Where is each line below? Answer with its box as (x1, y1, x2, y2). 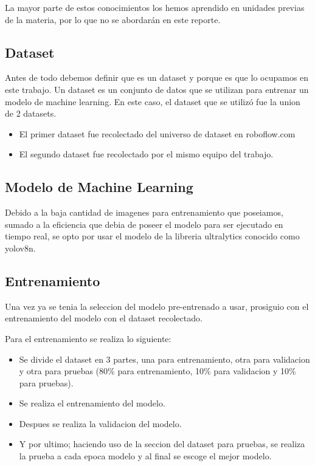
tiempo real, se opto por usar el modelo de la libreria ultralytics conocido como (5, 230, 300, 242)
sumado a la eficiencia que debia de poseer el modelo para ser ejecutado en (5, 218, 283, 230)
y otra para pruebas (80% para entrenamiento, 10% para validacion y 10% (19, 365, 296, 377)
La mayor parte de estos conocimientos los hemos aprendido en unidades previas (5, 1, 305, 13)
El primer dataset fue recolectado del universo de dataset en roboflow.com (19, 127, 296, 140)
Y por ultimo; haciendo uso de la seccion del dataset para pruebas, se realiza (19, 437, 305, 450)
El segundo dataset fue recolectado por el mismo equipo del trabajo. (19, 148, 274, 160)
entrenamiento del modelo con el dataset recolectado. (5, 312, 202, 324)
